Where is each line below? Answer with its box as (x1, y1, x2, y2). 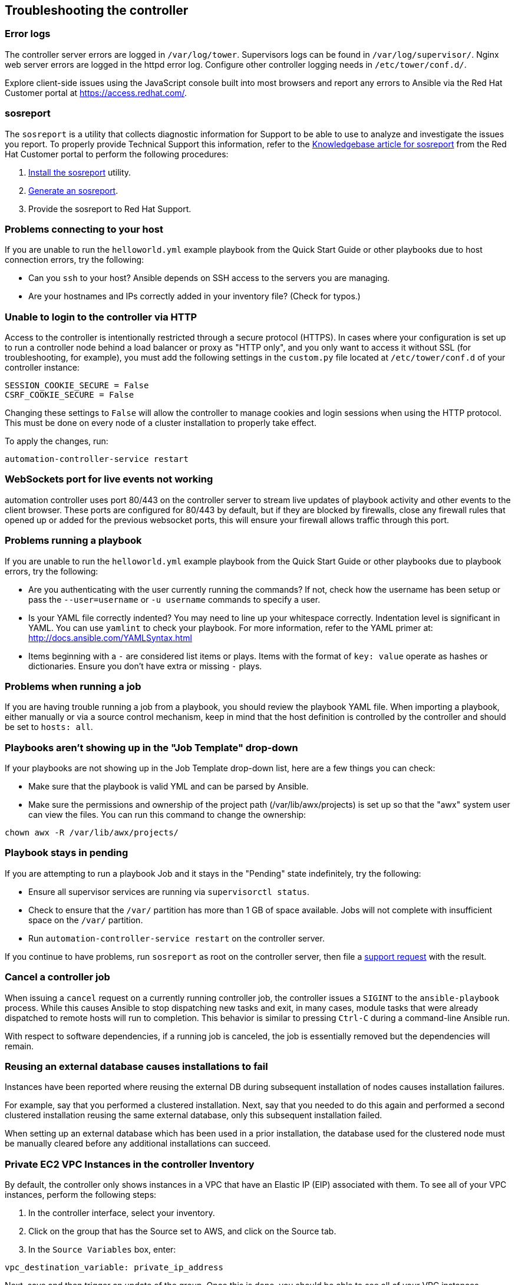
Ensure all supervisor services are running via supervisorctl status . (28, 886, 309, 897)
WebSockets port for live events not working (5, 473, 213, 485)
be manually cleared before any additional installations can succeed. (5, 1138, 271, 1149)
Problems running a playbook (5, 534, 142, 547)
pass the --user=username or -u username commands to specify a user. (28, 594, 321, 604)
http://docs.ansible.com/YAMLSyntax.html (28, 632, 192, 643)
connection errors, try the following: (5, 255, 144, 265)
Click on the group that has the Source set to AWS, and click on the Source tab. (28, 1226, 336, 1237)
